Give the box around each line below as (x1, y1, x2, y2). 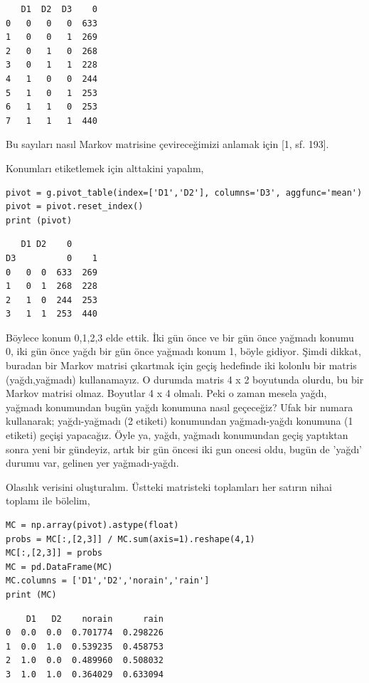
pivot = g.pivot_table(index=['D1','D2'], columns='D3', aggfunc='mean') (6, 187, 363, 198)
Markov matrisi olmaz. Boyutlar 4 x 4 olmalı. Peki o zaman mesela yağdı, (6, 386, 327, 401)
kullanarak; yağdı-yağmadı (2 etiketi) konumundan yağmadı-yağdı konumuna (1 (6, 413, 353, 428)
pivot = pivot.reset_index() (6, 201, 144, 212)
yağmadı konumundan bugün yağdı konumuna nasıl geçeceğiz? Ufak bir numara (6, 399, 353, 414)
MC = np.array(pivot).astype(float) (6, 520, 179, 530)
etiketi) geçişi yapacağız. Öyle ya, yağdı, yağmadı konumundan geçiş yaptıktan (6, 428, 348, 443)
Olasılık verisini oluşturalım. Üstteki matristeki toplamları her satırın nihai (6, 479, 332, 494)
